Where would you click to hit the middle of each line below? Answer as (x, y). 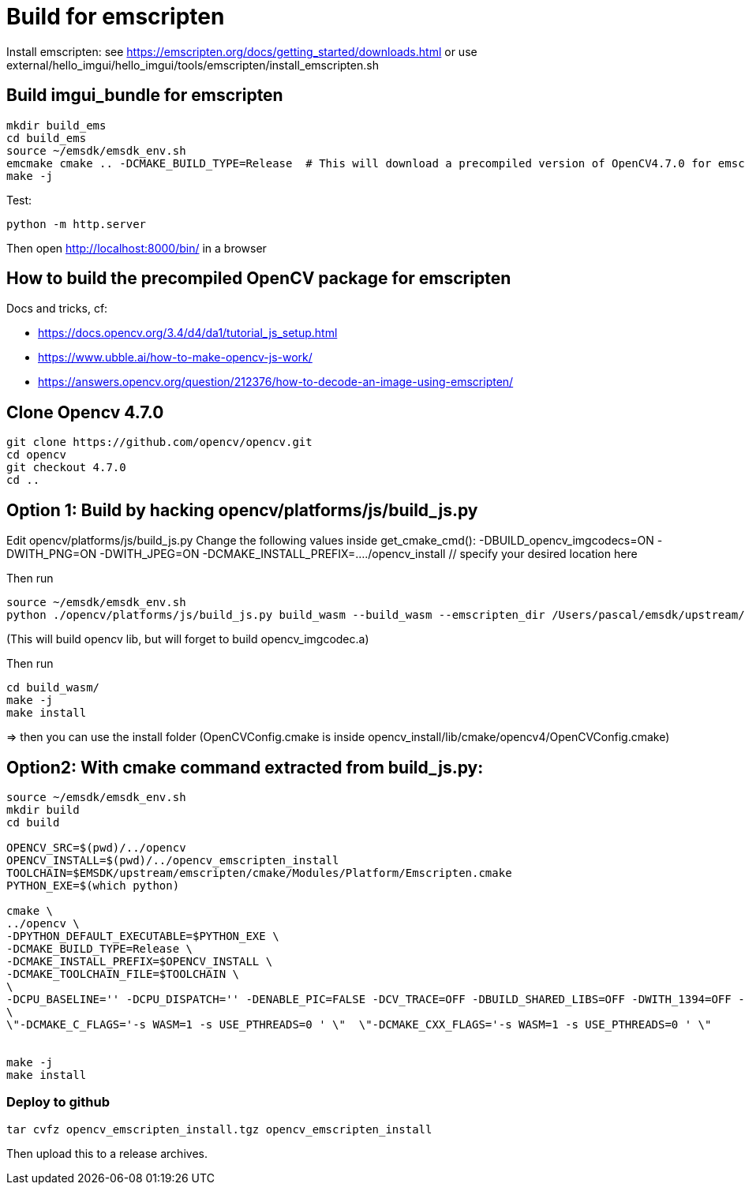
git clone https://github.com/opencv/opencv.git (159, 442)
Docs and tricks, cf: (57, 309)
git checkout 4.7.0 (66, 468)
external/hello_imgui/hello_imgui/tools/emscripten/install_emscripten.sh (193, 65)
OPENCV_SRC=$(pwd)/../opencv (96, 847)
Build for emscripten (116, 17)
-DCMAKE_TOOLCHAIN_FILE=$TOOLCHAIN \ (123, 974)
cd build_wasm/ (53, 688)
